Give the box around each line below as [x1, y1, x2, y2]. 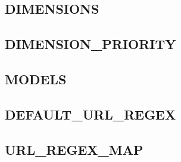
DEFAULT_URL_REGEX [5, 105, 176, 123]
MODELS [5, 69, 67, 88]
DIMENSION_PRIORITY [5, 35, 176, 53]
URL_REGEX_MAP [5, 140, 143, 158]
